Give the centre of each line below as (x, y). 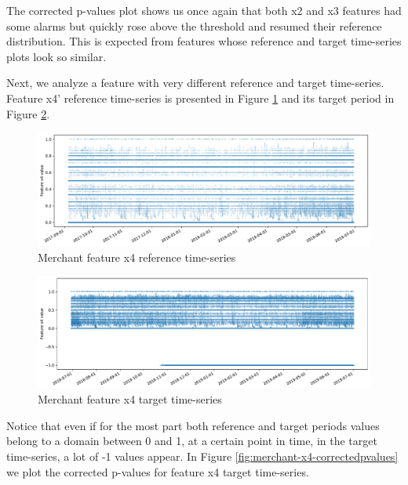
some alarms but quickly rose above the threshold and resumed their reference (194, 25)
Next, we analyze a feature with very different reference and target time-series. (195, 83)
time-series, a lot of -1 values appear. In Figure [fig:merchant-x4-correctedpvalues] (202, 456)
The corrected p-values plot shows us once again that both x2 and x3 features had (204, 10)
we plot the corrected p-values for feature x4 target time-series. (158, 471)
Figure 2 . (28, 113)
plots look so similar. (56, 56)
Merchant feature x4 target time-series (130, 399)
